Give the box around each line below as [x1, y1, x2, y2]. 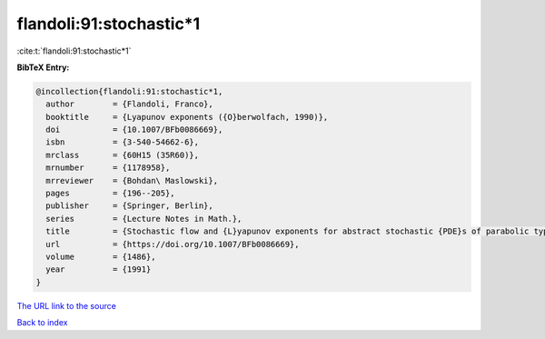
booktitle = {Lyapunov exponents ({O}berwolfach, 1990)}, [45, 112, 329, 122]
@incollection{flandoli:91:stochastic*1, [35, 86, 223, 96]
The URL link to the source [16, 300, 117, 311]
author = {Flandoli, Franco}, [45, 99, 213, 109]
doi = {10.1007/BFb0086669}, [45, 125, 223, 135]
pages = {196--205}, [45, 188, 176, 199]
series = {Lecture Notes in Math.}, [45, 214, 243, 224]
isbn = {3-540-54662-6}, [45, 137, 200, 147]
